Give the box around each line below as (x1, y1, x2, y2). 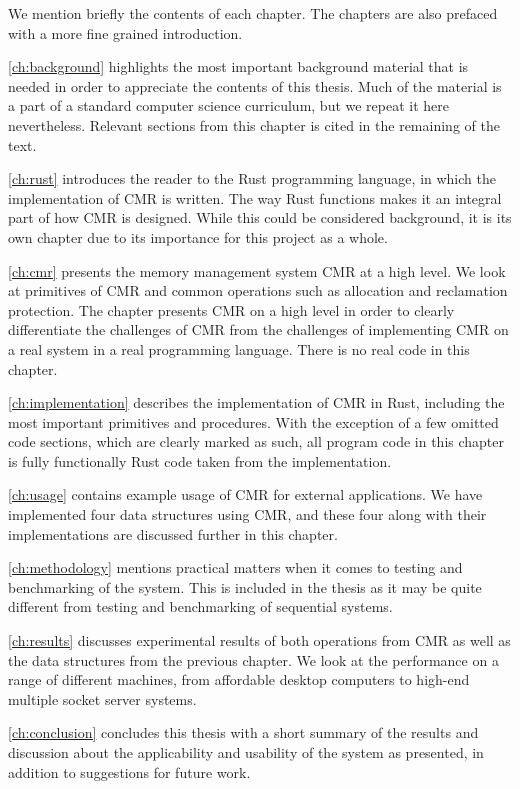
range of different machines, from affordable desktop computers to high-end (8, 669, 470, 690)
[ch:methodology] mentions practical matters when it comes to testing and (8, 557, 463, 578)
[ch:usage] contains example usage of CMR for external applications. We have (8, 484, 483, 505)
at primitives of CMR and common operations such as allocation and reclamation (8, 280, 508, 301)
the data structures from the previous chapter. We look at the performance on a (8, 649, 499, 670)
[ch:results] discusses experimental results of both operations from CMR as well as (8, 630, 511, 651)
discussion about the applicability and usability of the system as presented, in (8, 742, 484, 762)
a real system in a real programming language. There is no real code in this (8, 338, 470, 359)
